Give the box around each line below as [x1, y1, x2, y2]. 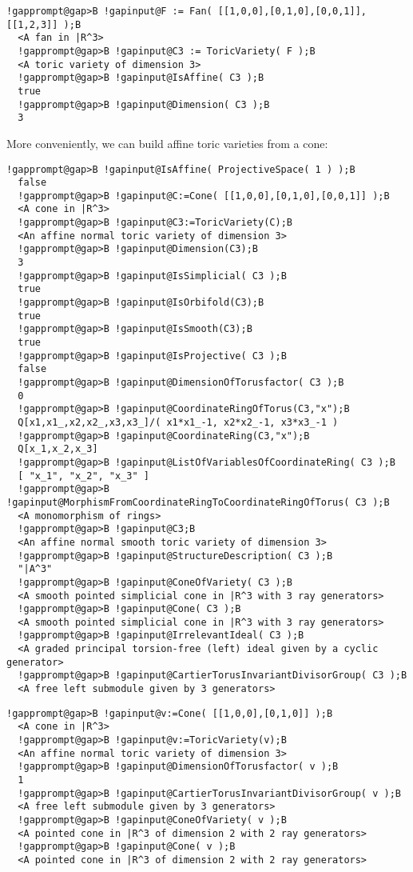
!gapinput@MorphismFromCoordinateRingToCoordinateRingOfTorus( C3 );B [6, 496, 390, 508]
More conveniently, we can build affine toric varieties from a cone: [6, 134, 328, 151]
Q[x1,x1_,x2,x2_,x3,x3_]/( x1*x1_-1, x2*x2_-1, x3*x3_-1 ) [18, 416, 339, 428]
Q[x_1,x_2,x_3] [18, 443, 98, 455]
